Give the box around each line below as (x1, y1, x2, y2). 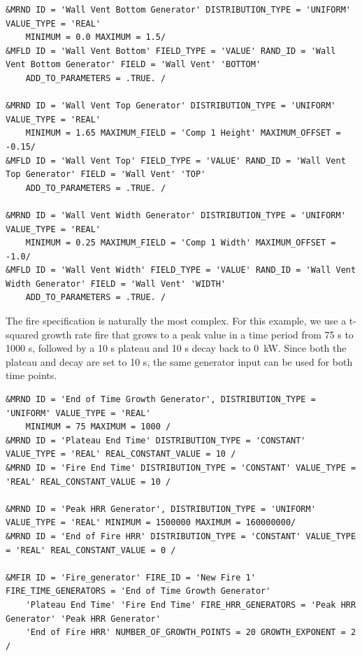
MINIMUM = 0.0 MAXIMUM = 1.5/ (25, 32, 166, 43)
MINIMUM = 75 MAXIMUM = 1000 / (25, 422, 171, 432)
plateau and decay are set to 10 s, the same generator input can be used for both (6, 354, 353, 369)
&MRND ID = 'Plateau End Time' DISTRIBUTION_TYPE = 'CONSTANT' (6, 435, 306, 445)
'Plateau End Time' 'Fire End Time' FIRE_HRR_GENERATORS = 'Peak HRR (25, 599, 356, 610)
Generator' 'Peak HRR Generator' (6, 613, 161, 624)
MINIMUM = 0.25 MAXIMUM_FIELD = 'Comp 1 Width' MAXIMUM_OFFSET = (25, 238, 336, 248)
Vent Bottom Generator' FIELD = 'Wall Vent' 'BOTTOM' (6, 59, 261, 70)
